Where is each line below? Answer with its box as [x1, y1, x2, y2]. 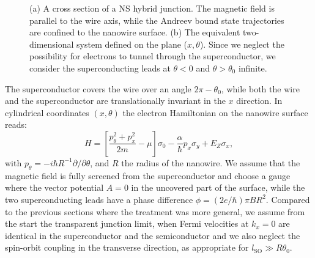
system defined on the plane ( [76, 37, 188, 50]
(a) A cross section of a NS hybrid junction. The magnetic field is [29, 2, 275, 14]
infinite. [238, 61, 267, 74]
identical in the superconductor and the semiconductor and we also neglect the [5, 229, 300, 241]
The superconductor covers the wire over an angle [5, 82, 191, 95]
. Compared [265, 193, 310, 205]
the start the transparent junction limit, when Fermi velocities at [5, 217, 249, 230]
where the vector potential [5, 181, 104, 194]
